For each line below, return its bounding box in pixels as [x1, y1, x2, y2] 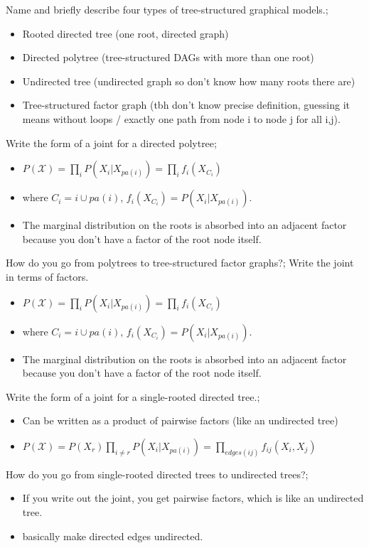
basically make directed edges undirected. [22, 528, 203, 543]
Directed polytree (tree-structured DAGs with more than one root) [22, 50, 314, 65]
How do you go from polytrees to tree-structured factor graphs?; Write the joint [6, 255, 354, 270]
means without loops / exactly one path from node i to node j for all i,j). [22, 111, 341, 126]
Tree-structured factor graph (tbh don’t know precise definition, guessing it [22, 97, 351, 112]
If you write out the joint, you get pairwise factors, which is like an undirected [22, 490, 364, 505]
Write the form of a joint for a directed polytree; [6, 135, 217, 150]
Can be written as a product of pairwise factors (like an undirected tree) [22, 413, 338, 428]
